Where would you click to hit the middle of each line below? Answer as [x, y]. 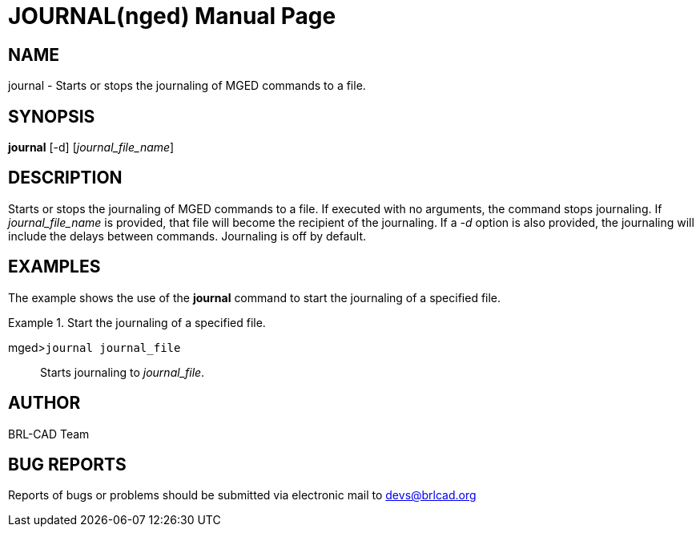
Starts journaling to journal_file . [123, 372]
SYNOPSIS [52, 116]
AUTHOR [44, 403]
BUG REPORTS [67, 464]
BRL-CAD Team [49, 434]
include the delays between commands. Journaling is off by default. [187, 236]
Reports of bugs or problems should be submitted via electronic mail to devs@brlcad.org [242, 495]
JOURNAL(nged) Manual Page [172, 16]
